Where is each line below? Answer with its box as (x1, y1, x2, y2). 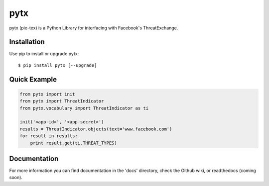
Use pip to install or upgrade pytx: (9, 51, 79, 57)
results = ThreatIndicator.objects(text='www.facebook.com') (19, 126, 172, 132)
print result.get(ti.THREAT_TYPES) (30, 140, 117, 146)
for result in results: (19, 133, 78, 139)
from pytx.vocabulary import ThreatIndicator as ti (19, 105, 149, 111)
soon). (9, 175, 22, 181)
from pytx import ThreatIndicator (19, 98, 104, 104)
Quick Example (9, 75, 57, 84)
